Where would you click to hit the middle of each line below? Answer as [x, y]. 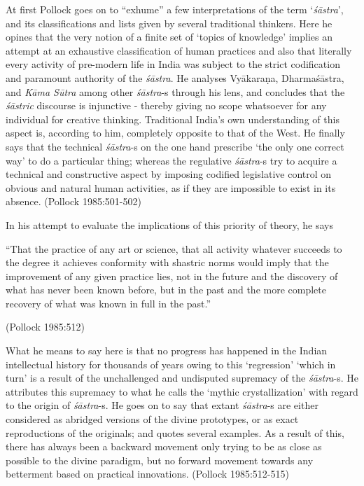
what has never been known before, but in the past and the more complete [166, 290]
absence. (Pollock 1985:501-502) [73, 201]
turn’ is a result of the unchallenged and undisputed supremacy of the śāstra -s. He [182, 378]
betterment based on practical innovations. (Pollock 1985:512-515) [147, 474]
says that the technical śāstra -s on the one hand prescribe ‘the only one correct [175, 146]
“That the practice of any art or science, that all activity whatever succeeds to [174, 248]
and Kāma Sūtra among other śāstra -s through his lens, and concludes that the [175, 91]
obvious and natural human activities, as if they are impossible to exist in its [171, 187]
